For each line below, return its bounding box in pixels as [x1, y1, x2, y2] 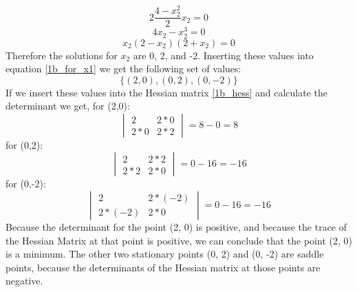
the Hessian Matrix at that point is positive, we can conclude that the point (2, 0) [6, 233, 352, 247]
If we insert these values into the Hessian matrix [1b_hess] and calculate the [6, 85, 328, 99]
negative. [6, 273, 43, 288]
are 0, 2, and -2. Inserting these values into [133, 48, 314, 62]
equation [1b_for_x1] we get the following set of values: [6, 61, 241, 76]
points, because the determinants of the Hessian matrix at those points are [6, 260, 321, 274]
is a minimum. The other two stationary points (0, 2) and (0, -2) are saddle [6, 247, 324, 261]
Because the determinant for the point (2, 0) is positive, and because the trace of [6, 220, 347, 234]
